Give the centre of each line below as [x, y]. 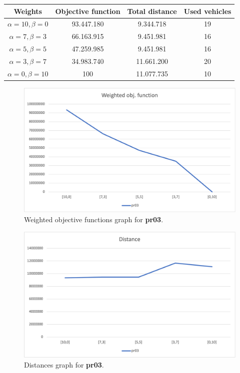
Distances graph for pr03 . [64, 364]
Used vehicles [207, 11]
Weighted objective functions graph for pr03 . [94, 219]
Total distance [152, 11]
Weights [28, 11]
